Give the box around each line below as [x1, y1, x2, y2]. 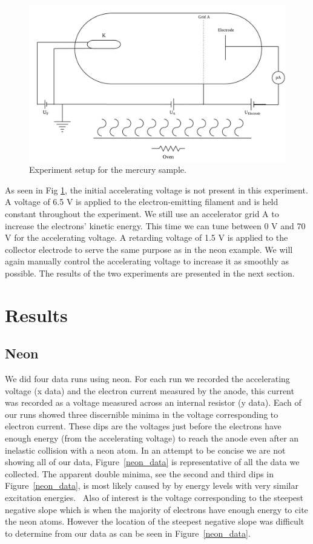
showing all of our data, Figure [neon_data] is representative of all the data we [5, 455, 300, 468]
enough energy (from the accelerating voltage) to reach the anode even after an [5, 432, 299, 445]
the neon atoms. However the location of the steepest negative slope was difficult [5, 515, 305, 528]
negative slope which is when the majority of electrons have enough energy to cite [5, 503, 308, 515]
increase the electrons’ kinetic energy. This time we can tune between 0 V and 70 [5, 219, 306, 232]
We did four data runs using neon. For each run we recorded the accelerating [5, 372, 290, 385]
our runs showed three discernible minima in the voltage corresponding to [5, 408, 278, 420]
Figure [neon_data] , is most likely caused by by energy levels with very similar [5, 479, 298, 492]
